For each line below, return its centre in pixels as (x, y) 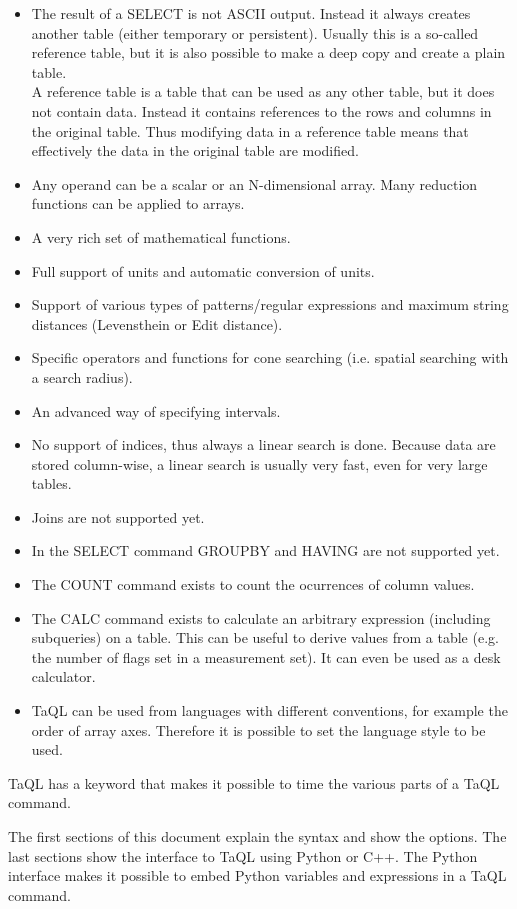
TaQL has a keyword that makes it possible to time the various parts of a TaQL (254, 782)
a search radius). (82, 376)
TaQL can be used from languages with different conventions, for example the (269, 710)
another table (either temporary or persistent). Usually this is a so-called (255, 32)
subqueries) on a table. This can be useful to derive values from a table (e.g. (265, 637)
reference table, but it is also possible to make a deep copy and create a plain (268, 52)
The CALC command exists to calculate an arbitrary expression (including (261, 617)
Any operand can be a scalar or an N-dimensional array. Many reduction (254, 183)
